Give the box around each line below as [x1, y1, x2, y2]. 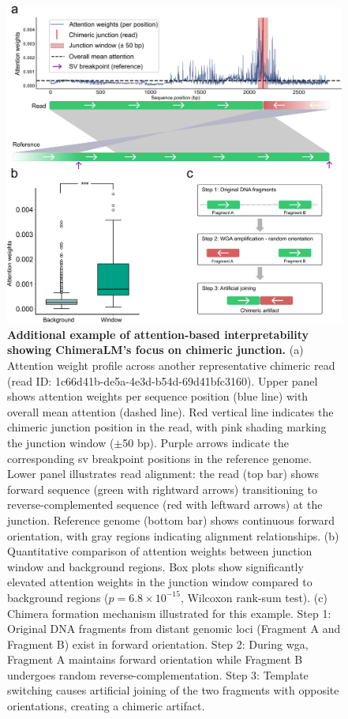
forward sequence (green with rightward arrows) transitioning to [7, 480, 317, 497]
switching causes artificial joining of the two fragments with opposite [7, 682, 339, 698]
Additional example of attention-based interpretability [7, 326, 309, 342]
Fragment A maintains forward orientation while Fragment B [7, 651, 303, 668]
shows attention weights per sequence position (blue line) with [7, 388, 309, 405]
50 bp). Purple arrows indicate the [122, 434, 290, 450]
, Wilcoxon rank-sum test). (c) [180, 589, 327, 605]
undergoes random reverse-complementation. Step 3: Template [7, 666, 309, 683]
